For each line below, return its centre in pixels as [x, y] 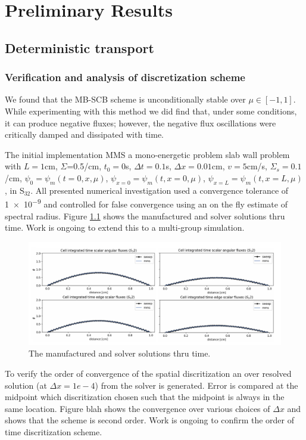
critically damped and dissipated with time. [84, 134]
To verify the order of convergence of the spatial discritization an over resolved [148, 374]
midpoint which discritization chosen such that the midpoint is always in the [145, 397]
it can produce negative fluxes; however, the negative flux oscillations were [140, 123]
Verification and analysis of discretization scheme [125, 77]
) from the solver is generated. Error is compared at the [196, 385]
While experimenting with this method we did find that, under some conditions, [151, 111]
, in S [15, 190]
